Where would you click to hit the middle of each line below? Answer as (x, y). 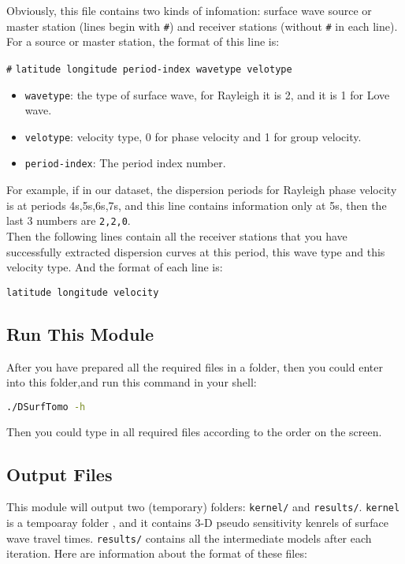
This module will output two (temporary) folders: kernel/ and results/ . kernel (203, 507)
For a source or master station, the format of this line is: (143, 41)
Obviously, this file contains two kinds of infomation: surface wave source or (189, 10)
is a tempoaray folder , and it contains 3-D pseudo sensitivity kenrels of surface (198, 523)
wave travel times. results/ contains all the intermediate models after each (189, 538)
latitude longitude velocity (83, 292)
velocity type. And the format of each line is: (115, 267)
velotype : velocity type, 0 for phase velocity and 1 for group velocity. (193, 136)
